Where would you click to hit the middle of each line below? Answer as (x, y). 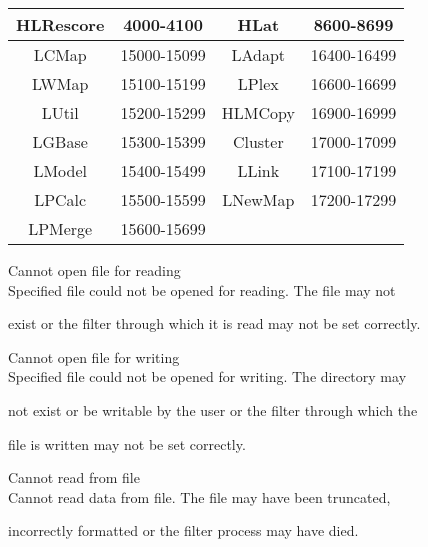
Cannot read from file (74, 477)
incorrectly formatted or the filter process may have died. (183, 530)
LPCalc (60, 199)
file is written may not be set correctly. (127, 443)
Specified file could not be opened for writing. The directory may (207, 376)
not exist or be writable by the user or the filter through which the (213, 409)
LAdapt (258, 54)
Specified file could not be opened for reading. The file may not (202, 289)
